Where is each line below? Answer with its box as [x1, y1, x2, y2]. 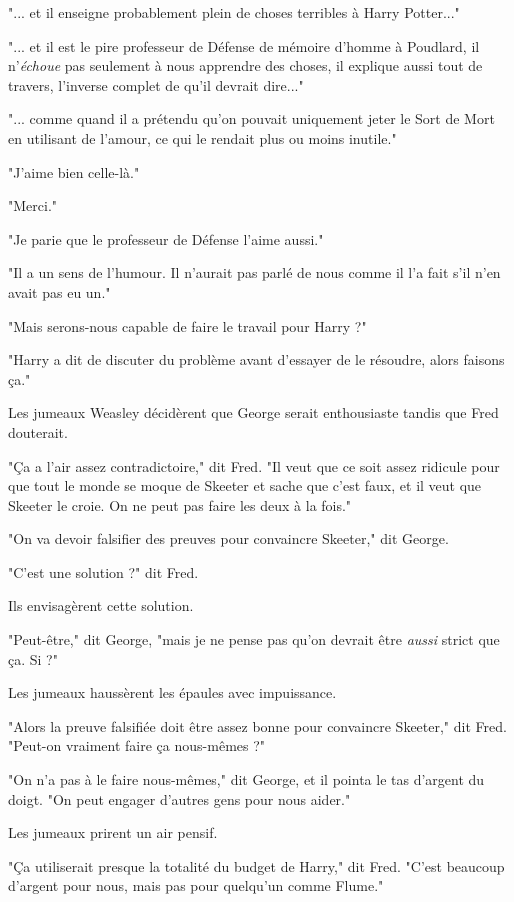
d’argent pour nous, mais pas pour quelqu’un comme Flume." [8, 875, 384, 896]
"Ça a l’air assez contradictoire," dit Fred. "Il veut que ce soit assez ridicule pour [8, 455, 500, 476]
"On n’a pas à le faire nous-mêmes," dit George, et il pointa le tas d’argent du [8, 769, 485, 790]
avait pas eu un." [8, 281, 111, 302]
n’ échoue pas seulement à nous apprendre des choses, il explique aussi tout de [8, 55, 483, 76]
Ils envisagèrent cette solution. [8, 595, 194, 616]
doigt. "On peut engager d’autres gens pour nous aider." [8, 788, 351, 809]
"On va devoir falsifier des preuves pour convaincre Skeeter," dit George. [8, 528, 449, 549]
